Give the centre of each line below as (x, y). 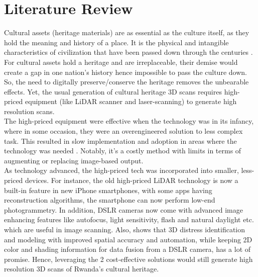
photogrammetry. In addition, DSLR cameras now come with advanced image (123, 209)
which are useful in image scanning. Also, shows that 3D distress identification (124, 229)
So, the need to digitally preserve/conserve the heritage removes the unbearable (126, 82)
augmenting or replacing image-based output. (74, 160)
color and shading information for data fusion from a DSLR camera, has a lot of (127, 249)
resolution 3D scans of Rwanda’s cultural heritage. (82, 269)
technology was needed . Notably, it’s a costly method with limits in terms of (123, 151)
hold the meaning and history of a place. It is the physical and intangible (116, 42)
